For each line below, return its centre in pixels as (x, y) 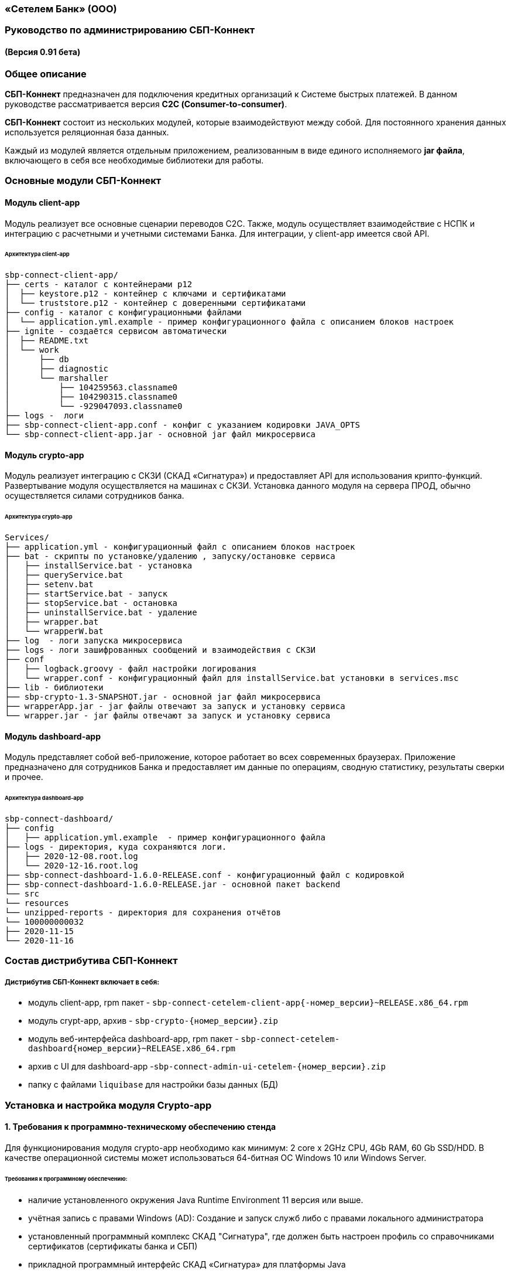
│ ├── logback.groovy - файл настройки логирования (131, 669)
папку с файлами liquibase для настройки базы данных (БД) (153, 1085)
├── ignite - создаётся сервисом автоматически (116, 331)
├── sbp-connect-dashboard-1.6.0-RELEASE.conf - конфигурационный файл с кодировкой (205, 875)
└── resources (37, 903)
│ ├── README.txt (47, 341)
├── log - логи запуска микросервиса (94, 641)
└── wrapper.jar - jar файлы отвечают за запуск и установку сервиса (168, 716)
